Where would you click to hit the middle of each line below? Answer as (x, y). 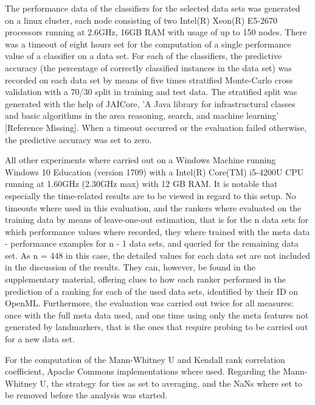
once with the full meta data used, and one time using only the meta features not (157, 315)
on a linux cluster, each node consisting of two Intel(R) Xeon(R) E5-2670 (141, 20)
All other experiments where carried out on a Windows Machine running (140, 160)
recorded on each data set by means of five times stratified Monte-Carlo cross (149, 79)
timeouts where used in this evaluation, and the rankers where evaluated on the (153, 207)
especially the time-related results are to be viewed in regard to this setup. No (151, 195)
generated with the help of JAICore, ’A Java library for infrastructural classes (150, 103)
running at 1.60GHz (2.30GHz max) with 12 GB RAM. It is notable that (141, 184)
